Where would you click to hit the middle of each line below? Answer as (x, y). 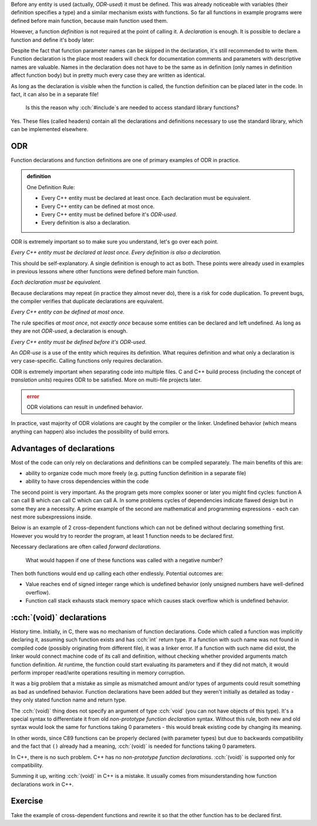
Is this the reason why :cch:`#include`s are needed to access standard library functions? (132, 108)
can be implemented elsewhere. (50, 129)
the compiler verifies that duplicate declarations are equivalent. (87, 301)
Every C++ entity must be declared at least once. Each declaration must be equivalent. (146, 198)
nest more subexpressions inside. (52, 517)
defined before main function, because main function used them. (90, 21)
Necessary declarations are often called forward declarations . (86, 547)
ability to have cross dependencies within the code (87, 481)
